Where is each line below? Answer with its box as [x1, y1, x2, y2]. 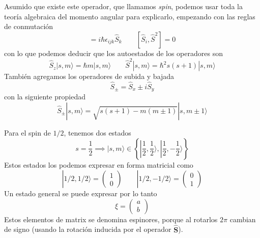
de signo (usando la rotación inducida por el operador [4, 224, 171, 234]
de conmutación [4, 21, 53, 32]
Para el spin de [4, 127, 51, 138]
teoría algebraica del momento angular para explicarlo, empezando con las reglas [4, 11, 255, 21]
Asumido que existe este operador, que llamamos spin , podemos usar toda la [4, 1, 243, 11]
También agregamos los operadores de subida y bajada [4, 71, 175, 82]
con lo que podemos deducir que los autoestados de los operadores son [4, 47, 223, 58]
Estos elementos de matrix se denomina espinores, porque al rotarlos [4, 214, 218, 224]
